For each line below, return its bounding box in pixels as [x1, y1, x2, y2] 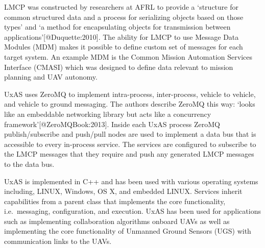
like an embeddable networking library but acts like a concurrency [4, 108, 211, 119]
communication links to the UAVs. [4, 236, 112, 246]
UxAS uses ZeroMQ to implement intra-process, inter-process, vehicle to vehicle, [4, 88, 256, 99]
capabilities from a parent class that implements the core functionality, [4, 195, 226, 206]
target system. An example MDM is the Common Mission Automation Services [4, 51, 253, 62]
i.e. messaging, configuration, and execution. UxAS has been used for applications [4, 206, 261, 216]
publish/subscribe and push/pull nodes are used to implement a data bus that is [4, 129, 256, 139]
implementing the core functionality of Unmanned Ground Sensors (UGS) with [4, 226, 251, 236]
